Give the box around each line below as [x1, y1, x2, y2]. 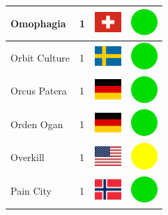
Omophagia [10, 15, 66, 30]
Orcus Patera [10, 83, 67, 98]
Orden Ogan [10, 116, 63, 131]
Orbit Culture [10, 50, 70, 64]
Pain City [10, 183, 52, 198]
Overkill [10, 150, 45, 165]
